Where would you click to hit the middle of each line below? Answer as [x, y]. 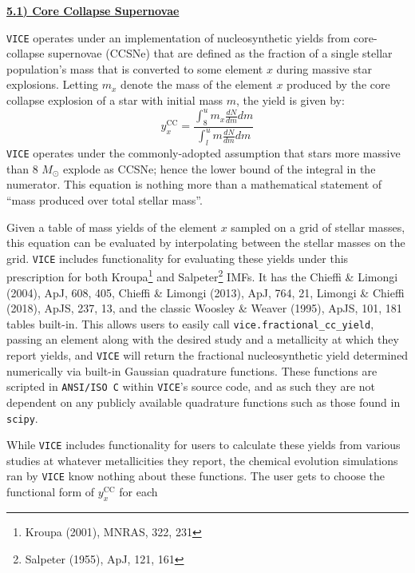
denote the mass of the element [197, 84]
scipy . [22, 418]
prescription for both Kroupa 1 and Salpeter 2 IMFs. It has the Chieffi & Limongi [202, 276]
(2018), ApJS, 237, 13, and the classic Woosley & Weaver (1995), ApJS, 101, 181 [204, 308]
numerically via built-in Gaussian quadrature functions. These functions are [192, 370]
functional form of [51, 492]
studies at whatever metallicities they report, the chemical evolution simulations [202, 460]
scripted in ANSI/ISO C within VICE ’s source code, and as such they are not [191, 386]
